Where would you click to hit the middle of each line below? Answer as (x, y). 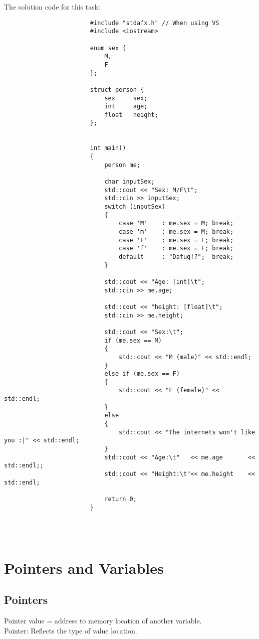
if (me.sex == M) (133, 340)
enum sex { (108, 48)
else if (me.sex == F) (142, 374)
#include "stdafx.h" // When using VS (155, 23)
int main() (108, 148)
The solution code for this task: (52, 7)
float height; (131, 115)
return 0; (120, 499)
